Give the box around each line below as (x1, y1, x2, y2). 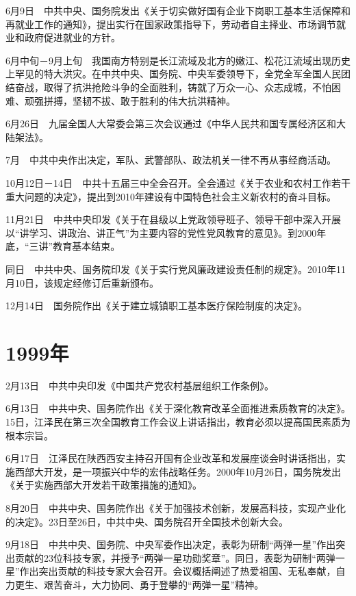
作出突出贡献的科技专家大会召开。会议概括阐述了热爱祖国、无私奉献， (19, 564, 336, 578)
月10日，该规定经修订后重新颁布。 (5, 275, 159, 289)
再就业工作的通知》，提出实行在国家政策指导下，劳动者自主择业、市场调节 (5, 16, 336, 31)
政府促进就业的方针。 (24, 30, 120, 44)
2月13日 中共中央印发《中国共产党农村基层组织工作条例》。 (5, 378, 274, 392)
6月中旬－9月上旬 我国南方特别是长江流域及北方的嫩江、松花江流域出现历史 (5, 53, 351, 67)
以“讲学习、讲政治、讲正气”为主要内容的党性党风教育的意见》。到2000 (5, 225, 317, 239)
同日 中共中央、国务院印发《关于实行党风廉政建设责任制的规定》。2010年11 (5, 261, 346, 276)
